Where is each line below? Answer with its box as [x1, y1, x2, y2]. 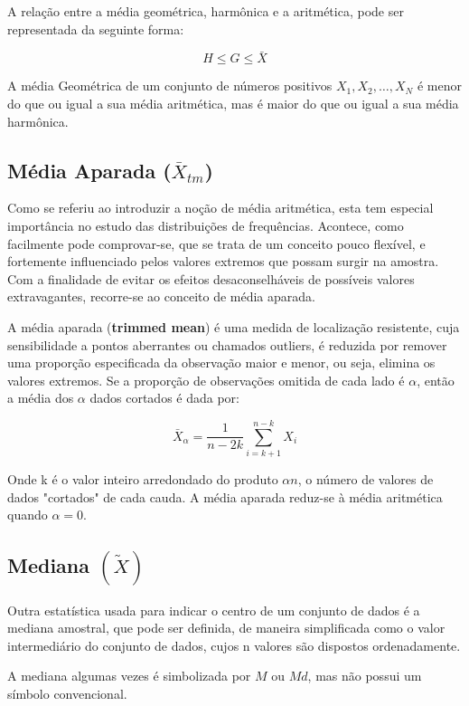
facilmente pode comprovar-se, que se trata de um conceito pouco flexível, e [7, 234, 426, 253]
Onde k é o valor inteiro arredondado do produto [7, 470, 278, 489]
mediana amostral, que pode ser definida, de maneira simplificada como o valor [7, 618, 446, 637]
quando [7, 505, 48, 524]
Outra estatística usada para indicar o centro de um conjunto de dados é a [7, 600, 420, 619]
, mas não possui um [307, 666, 422, 685]
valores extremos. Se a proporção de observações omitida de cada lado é [7, 370, 405, 389]
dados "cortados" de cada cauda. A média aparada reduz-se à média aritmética [7, 487, 443, 506]
